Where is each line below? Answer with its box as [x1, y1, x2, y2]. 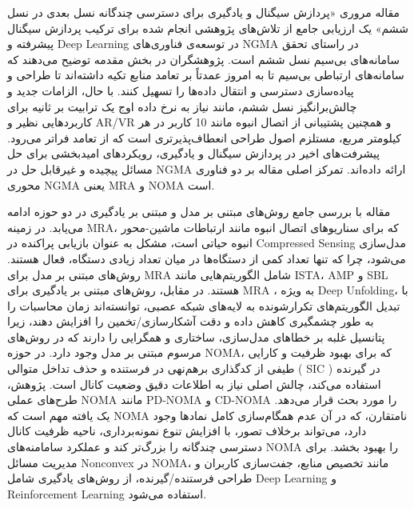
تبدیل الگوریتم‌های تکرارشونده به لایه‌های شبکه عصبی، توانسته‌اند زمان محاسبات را [7, 297, 400, 314]
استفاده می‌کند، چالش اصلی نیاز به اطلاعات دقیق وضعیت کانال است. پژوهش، [7, 375, 381, 392]
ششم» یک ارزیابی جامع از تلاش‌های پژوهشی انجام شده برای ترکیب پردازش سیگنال [7, 19, 409, 36]
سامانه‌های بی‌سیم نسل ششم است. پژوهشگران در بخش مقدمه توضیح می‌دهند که [7, 50, 400, 67]
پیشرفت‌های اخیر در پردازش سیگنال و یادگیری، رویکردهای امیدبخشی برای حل [7, 145, 380, 162]
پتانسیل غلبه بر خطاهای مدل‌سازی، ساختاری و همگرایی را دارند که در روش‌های [7, 328, 385, 345]
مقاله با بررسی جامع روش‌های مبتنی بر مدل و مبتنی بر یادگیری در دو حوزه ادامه [7, 203, 391, 220]
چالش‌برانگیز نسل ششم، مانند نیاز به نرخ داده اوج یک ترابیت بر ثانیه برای [7, 98, 357, 114]
